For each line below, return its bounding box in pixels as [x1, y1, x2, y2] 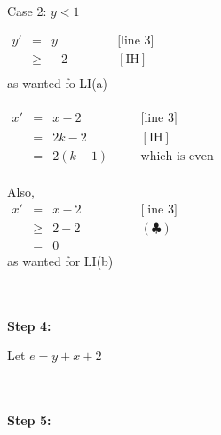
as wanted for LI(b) [7, 251, 114, 270]
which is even [140, 149, 214, 163]
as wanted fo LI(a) [7, 74, 108, 93]
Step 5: [7, 411, 51, 429]
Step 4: [7, 316, 51, 334]
